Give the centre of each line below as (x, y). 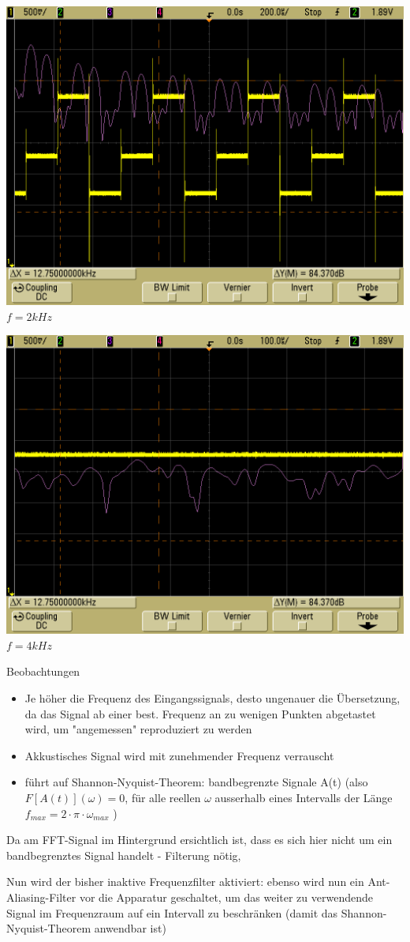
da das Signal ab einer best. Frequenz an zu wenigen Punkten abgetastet (200, 713)
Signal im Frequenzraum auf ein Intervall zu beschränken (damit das (172, 912)
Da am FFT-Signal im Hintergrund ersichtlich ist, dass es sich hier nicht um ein (199, 840)
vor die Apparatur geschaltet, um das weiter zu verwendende (226, 897)
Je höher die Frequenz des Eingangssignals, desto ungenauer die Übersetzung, (212, 697)
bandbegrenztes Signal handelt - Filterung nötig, (124, 855)
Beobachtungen (43, 671)
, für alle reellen (163, 797)
